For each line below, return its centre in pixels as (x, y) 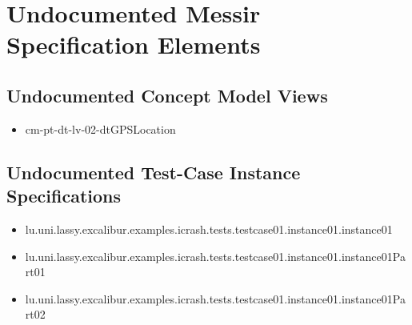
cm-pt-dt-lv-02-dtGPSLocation (100, 128)
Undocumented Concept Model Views (167, 95)
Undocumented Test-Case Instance (154, 172)
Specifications (64, 196)
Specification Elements (134, 44)
